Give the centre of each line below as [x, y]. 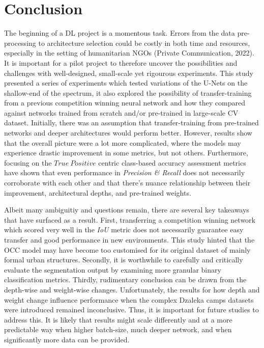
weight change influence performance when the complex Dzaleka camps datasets [129, 299]
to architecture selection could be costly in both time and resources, [144, 43]
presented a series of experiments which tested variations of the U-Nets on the [126, 83]
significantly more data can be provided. [67, 339]
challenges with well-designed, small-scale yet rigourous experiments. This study [129, 73]
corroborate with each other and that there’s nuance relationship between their [127, 183]
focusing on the [28, 162]
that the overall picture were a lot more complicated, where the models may [123, 142]
